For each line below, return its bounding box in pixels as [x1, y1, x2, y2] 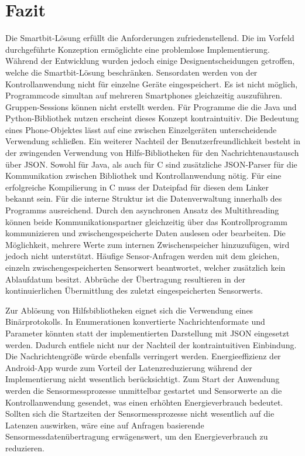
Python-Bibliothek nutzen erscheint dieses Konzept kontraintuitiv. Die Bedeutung [5, 112, 299, 124]
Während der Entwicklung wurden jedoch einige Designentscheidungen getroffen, [5, 55, 295, 67]
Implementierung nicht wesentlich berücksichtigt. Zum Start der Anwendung [5, 373, 280, 385]
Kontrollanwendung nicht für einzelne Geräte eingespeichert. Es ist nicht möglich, [5, 77, 298, 90]
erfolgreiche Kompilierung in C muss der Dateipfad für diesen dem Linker [5, 181, 269, 193]
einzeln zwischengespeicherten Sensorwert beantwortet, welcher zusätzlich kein [5, 261, 286, 273]
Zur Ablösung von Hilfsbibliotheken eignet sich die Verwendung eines [5, 304, 253, 316]
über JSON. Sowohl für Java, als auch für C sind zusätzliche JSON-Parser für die [5, 158, 297, 170]
